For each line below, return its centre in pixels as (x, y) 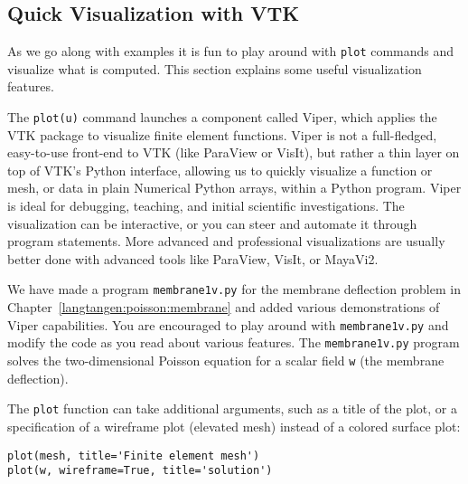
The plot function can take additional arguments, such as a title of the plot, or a (232, 408)
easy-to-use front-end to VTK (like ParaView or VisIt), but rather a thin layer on (234, 152)
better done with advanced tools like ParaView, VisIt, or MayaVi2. (193, 258)
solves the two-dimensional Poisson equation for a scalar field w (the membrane (226, 361)
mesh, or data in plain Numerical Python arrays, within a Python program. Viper (234, 188)
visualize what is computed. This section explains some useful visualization (215, 68)
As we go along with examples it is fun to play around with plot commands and (231, 51)
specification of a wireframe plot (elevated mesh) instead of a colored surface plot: (234, 426)
